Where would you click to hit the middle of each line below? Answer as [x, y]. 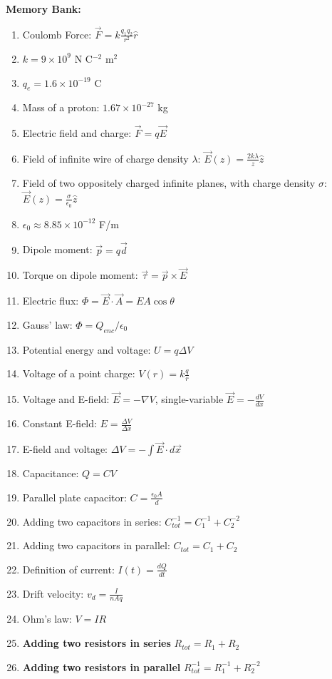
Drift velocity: [53, 593]
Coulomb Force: [57, 34]
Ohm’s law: [47, 619]
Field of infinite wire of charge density [105, 158]
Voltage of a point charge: [79, 373]
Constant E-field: [59, 423]
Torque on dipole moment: [80, 275]
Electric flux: [51, 301]
